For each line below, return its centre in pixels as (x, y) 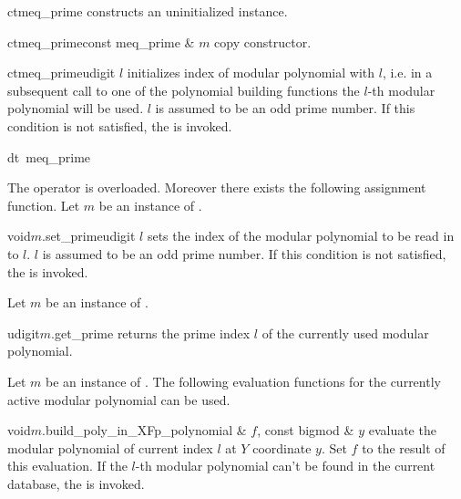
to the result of (404, 447)
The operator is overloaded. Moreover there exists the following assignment (217, 187)
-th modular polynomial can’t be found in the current (285, 466)
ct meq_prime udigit (61, 73)
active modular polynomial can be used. (119, 399)
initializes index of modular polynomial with (251, 73)
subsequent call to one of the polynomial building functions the (184, 90)
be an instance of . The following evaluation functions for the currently (243, 381)
